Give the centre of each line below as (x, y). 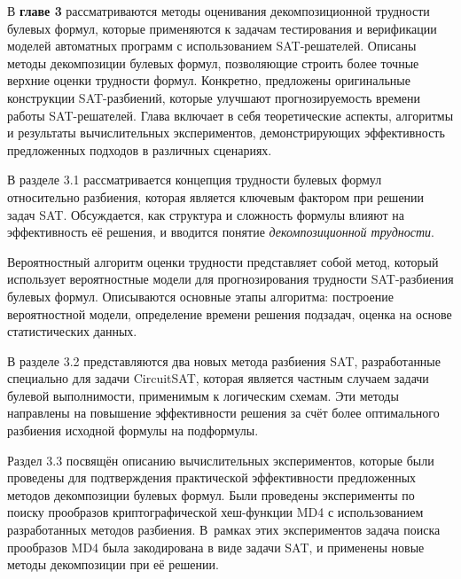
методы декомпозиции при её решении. (113, 564)
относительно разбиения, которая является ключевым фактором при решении (216, 196)
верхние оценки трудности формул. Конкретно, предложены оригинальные (209, 80)
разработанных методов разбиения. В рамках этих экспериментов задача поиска (224, 530)
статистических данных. (72, 331)
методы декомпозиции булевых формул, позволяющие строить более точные (213, 63)
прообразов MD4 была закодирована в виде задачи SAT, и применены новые (216, 547)
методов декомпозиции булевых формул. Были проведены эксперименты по (211, 494)
